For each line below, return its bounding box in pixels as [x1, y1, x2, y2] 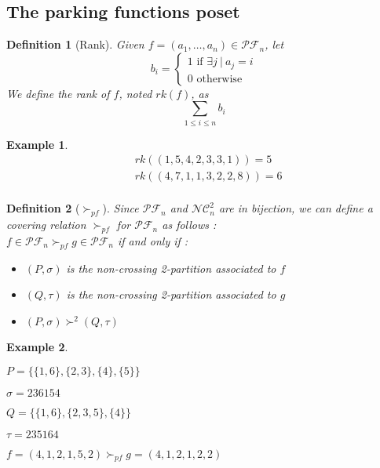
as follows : [162, 216, 217, 233]
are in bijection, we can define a [218, 200, 373, 216]
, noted [119, 85, 152, 101]
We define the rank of [6, 85, 110, 101]
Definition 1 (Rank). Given [6, 36, 144, 53]
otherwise [196, 73, 243, 85]
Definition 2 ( [6, 200, 80, 216]
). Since [102, 200, 139, 216]
